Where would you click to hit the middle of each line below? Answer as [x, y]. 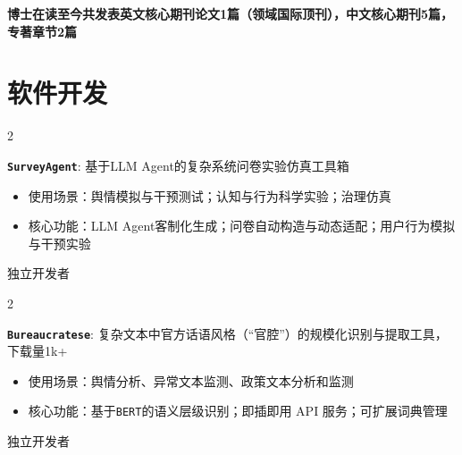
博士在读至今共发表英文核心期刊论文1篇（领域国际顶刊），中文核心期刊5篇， [231, 13]
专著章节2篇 [42, 31]
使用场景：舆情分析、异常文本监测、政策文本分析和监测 [191, 380]
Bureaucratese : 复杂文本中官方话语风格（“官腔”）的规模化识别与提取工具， [227, 333]
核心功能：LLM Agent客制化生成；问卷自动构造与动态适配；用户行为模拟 [242, 226]
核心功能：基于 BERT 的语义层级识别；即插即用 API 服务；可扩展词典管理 [238, 411]
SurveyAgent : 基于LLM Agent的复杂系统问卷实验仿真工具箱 [178, 165]
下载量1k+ [38, 351]
